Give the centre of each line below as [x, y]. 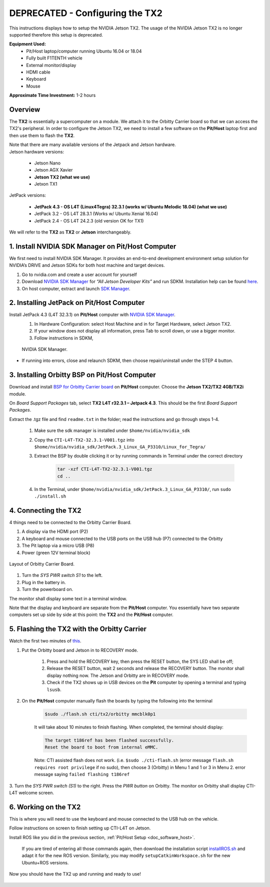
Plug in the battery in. [44, 582]
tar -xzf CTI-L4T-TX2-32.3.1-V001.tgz [105, 469]
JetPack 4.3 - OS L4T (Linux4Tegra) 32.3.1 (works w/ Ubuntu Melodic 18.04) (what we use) [131, 206]
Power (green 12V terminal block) [56, 552]
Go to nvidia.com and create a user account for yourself [79, 274]
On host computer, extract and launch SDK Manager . [76, 288]
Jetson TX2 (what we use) [62, 177]
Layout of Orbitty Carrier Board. [42, 564]
